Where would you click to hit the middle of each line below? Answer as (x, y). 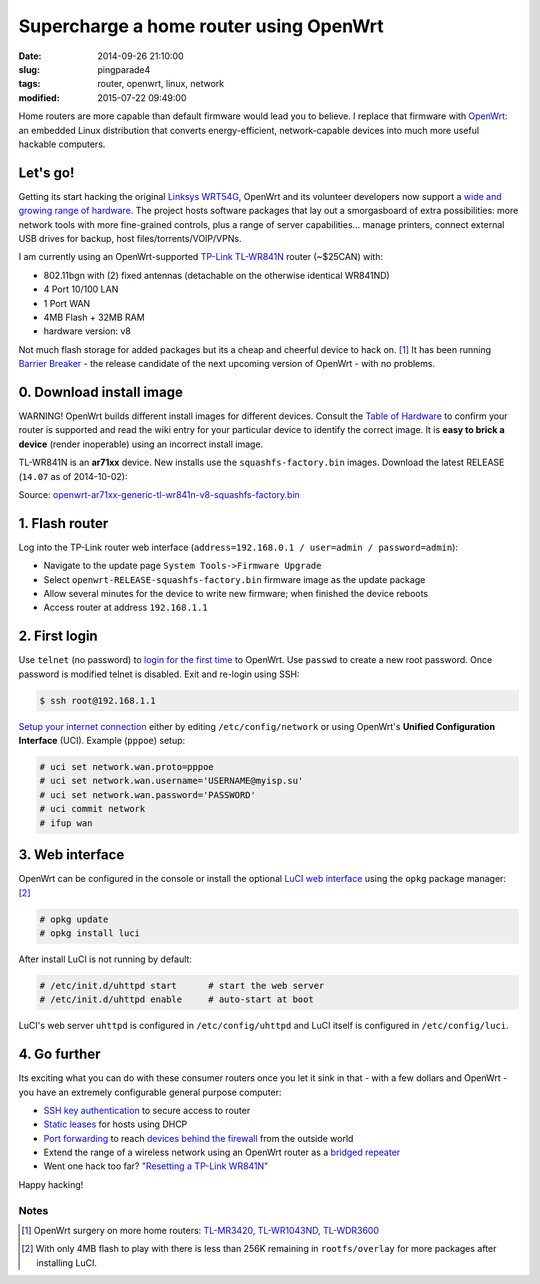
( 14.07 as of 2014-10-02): (73, 476)
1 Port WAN (67, 303)
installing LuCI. (67, 1262)
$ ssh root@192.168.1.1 (98, 700)
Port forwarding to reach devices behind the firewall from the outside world (198, 1138)
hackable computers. (62, 144)
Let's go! (46, 172)
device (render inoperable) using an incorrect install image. (141, 444)
